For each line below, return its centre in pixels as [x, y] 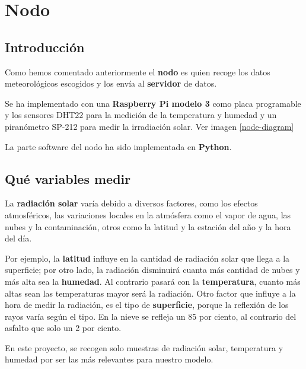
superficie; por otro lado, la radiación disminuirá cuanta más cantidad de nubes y [152, 270]
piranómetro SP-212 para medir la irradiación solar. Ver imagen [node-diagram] [149, 126]
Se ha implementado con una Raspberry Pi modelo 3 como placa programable [153, 103]
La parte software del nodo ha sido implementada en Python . [118, 146]
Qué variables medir [68, 178]
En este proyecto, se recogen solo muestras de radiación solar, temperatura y [144, 347]
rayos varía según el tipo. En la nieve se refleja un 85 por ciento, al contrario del [151, 316]
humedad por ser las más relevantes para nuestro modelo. [109, 359]
